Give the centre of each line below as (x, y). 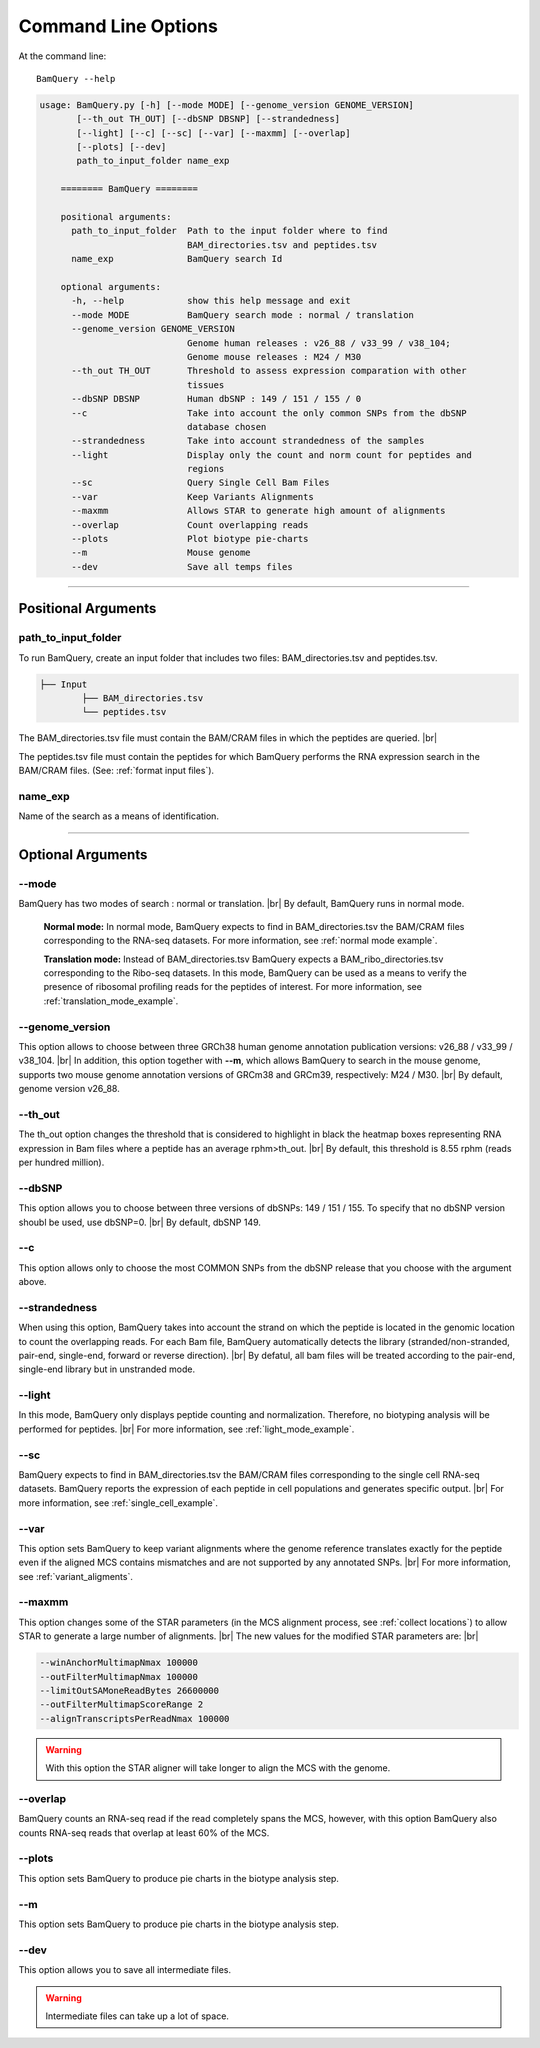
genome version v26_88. (69, 1089)
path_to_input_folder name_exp (153, 161)
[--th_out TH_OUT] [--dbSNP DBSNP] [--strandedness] (208, 119)
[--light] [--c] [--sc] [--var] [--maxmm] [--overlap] (213, 133)
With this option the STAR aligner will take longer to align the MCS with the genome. (218, 1768)
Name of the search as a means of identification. (119, 816)
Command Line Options (118, 26)
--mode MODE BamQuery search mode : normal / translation (243, 314)
